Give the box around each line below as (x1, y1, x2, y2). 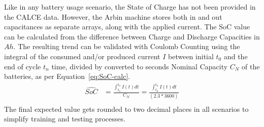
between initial (168, 51, 214, 61)
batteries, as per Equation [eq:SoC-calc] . (4, 71, 130, 81)
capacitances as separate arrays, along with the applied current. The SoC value (4, 21, 250, 32)
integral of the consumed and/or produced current (4, 51, 160, 61)
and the (223, 51, 248, 61)
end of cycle (4, 61, 41, 71)
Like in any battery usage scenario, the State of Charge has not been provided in (4, 2, 256, 12)
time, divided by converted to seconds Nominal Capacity (51, 61, 228, 71)
